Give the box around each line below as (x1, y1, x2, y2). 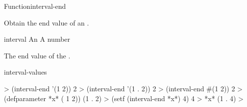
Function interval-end (4, 1, 66, 11)
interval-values (4, 67, 47, 77)
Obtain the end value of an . (4, 17, 89, 27)
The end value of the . (4, 50, 71, 60)
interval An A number (4, 34, 71, 44)
